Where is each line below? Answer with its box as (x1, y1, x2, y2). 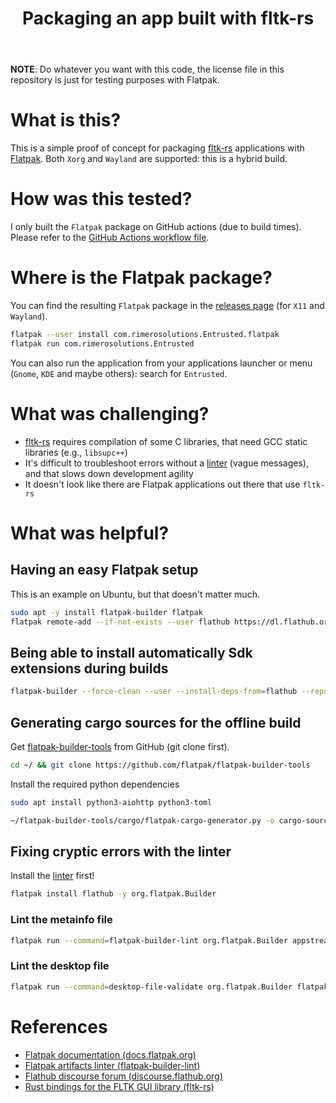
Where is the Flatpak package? (10, 267, 273, 289)
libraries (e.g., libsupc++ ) (24, 446, 128, 458)
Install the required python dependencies (10, 778, 180, 790)
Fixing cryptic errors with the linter (10, 843, 232, 860)
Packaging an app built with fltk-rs (21, 7, 315, 30)
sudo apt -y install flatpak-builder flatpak (10, 607, 203, 617)
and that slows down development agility (24, 467, 194, 479)
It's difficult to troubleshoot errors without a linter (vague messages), (24, 457, 309, 469)
